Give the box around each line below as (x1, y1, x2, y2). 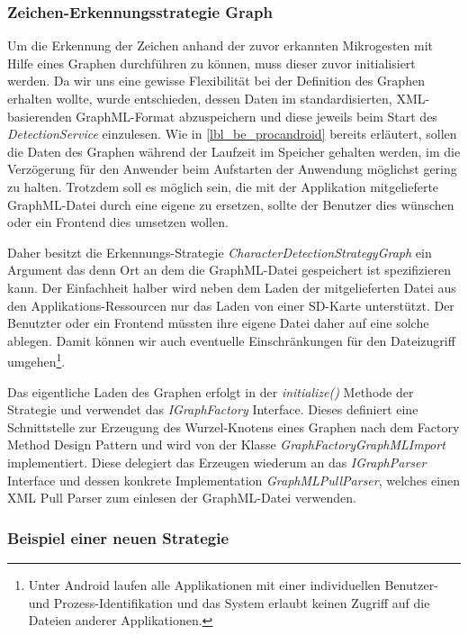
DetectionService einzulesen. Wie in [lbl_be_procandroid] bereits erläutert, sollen (7, 124, 457, 143)
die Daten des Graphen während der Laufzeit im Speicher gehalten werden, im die (7, 141, 461, 160)
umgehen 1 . (7, 349, 66, 370)
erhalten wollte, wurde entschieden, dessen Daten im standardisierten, (7, 89, 392, 107)
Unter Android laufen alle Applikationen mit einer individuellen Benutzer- (28, 575, 438, 594)
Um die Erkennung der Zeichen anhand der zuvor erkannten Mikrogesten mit (7, 36, 434, 55)
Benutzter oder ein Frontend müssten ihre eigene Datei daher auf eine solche (7, 313, 429, 332)
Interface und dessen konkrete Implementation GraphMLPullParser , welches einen (7, 470, 460, 489)
